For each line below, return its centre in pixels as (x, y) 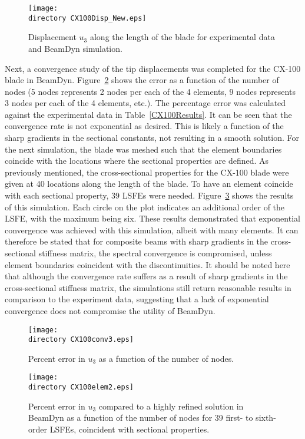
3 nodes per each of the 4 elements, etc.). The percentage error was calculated (145, 103)
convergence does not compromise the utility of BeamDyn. (110, 310)
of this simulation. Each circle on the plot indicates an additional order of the (145, 207)
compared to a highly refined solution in (171, 406)
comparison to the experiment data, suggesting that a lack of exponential (137, 299)
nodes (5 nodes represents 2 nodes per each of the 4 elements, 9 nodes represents (150, 91)
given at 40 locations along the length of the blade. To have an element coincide (149, 184)
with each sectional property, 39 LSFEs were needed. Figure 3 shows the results (149, 195)
